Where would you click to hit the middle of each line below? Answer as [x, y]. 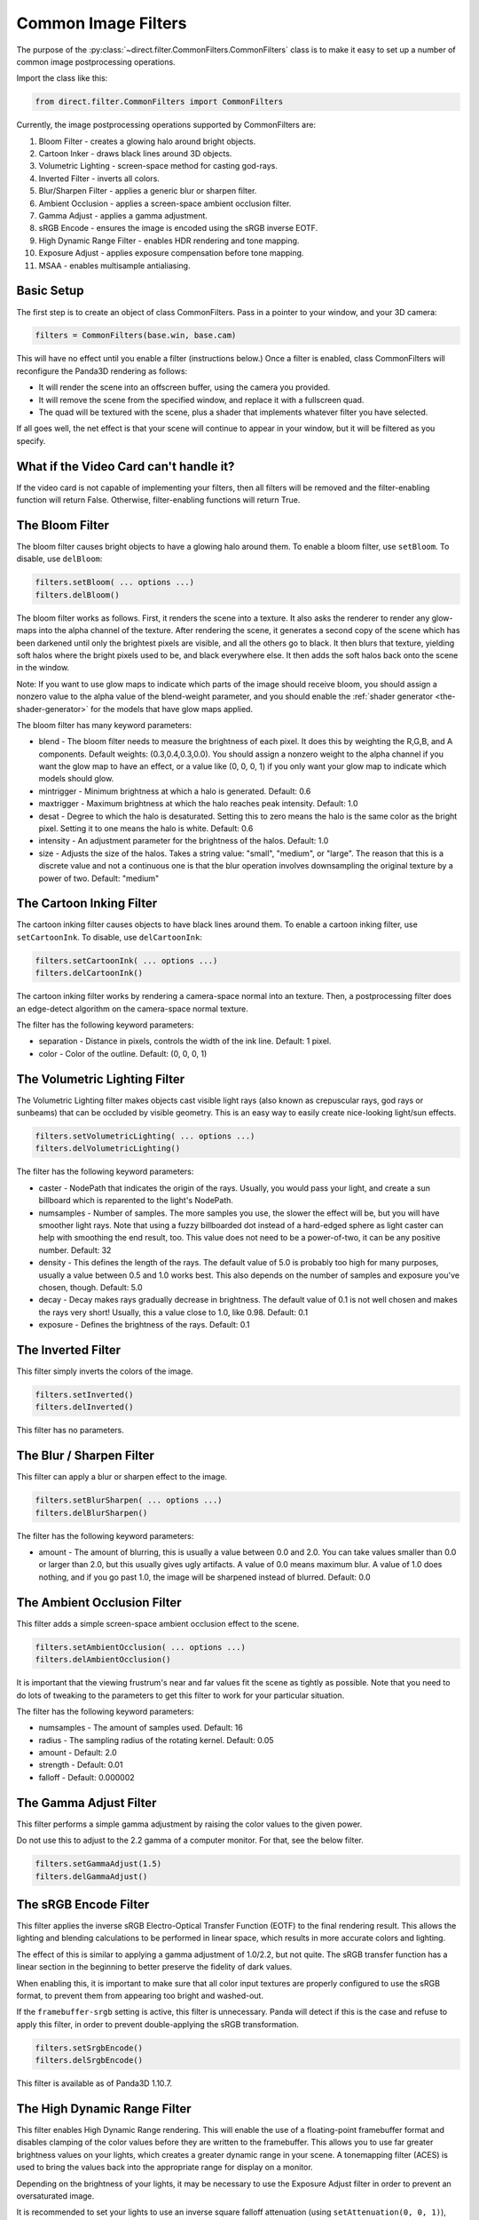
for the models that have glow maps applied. [171, 709]
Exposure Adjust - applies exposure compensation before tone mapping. [171, 253]
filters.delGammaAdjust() [91, 1876]
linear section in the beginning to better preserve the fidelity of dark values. [154, 1967]
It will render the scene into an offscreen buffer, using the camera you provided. [185, 387]
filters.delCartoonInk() [89, 973]
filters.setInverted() [84, 1395]
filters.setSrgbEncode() [89, 2048]
